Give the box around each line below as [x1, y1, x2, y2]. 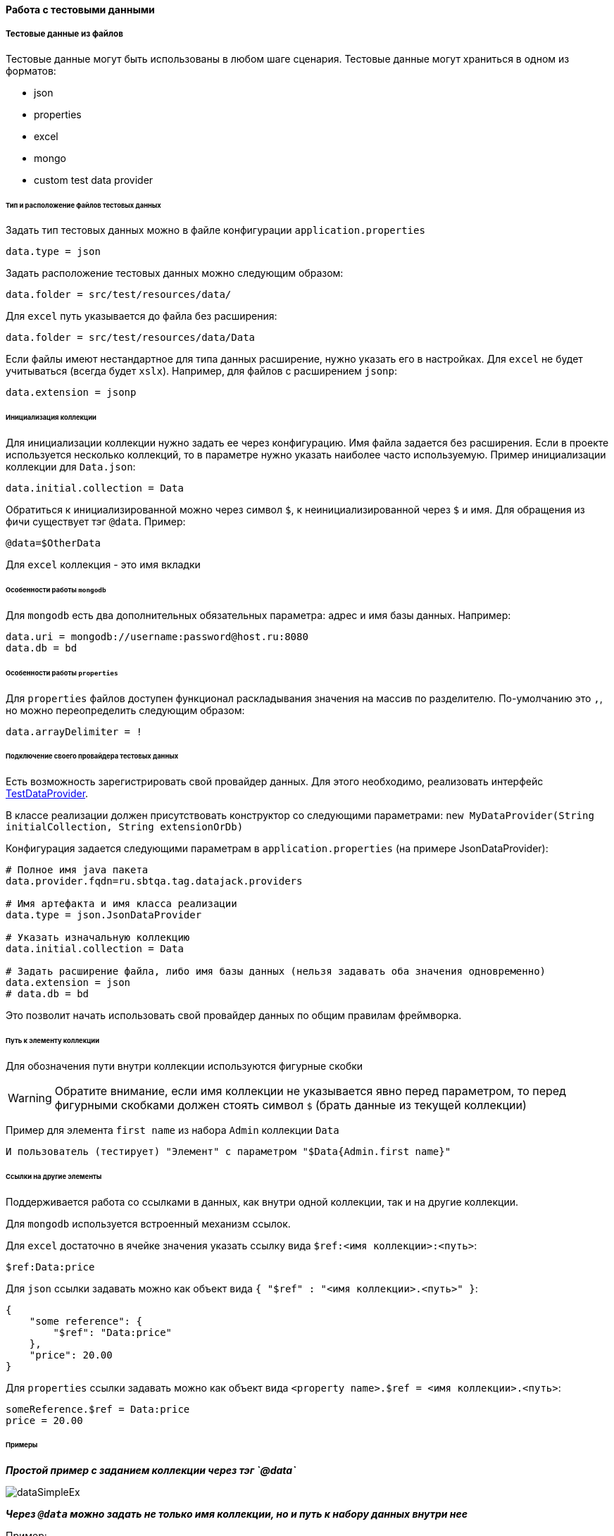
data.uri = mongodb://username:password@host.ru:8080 [6, 630, 308, 642]
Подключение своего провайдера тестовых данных [6, 752, 179, 761]
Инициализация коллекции [6, 413, 96, 422]
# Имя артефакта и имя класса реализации [6, 898, 237, 910]
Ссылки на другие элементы [6, 1172, 102, 1180]
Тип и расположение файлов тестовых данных [6, 201, 161, 209]
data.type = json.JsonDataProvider [6, 909, 202, 921]
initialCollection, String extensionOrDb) [6, 821, 244, 833]
